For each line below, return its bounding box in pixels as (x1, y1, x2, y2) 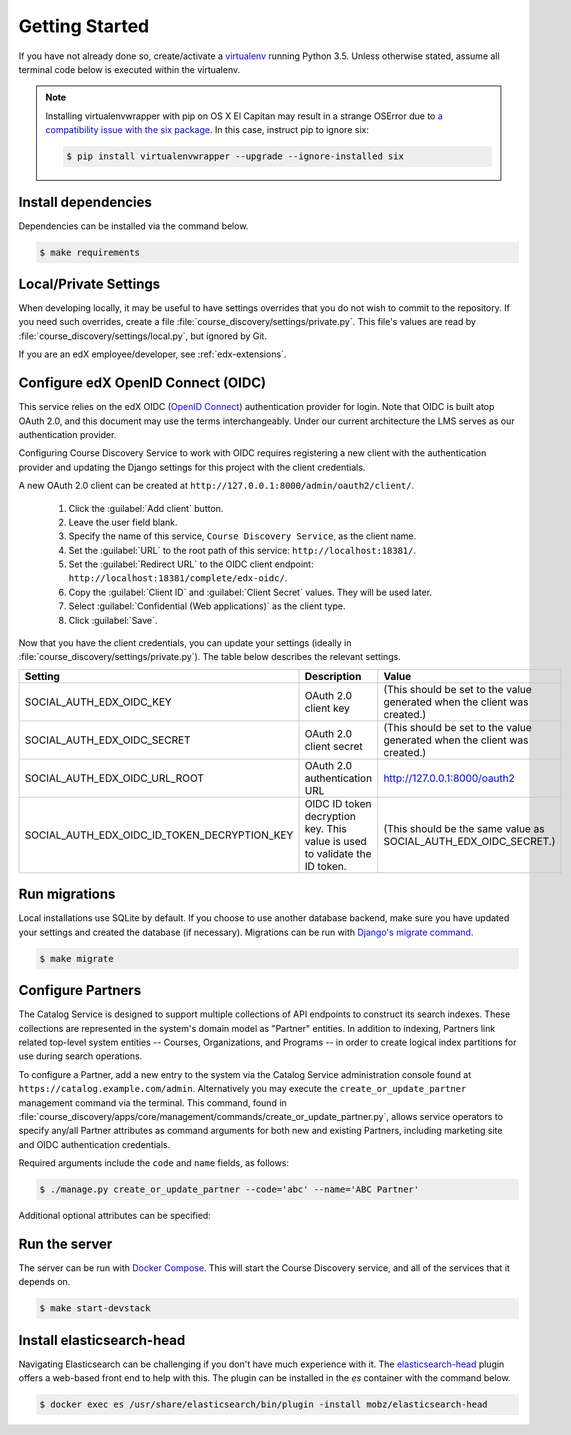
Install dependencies (18, 193, 152, 210)
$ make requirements (39, 246, 140, 258)
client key (304, 701, 350, 715)
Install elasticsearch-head (18, 1331, 186, 1349)
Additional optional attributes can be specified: (18, 1210, 212, 1222)
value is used (304, 834, 367, 848)
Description (304, 669, 362, 683)
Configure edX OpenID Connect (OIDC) (18, 375, 267, 392)
